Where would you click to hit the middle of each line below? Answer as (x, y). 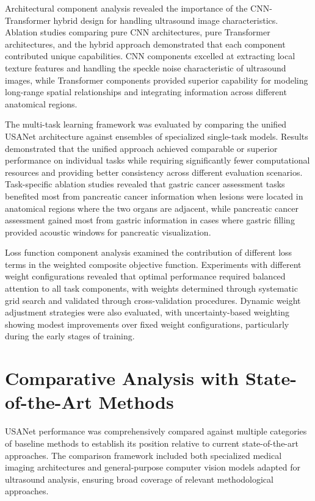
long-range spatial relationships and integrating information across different (146, 92)
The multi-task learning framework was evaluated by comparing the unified (146, 124)
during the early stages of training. (70, 336)
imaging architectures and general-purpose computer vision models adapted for (153, 467)
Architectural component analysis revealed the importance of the (126, 8)
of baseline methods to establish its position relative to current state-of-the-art (152, 443)
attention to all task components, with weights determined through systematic (151, 288)
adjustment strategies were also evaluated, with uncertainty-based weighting (147, 312)
